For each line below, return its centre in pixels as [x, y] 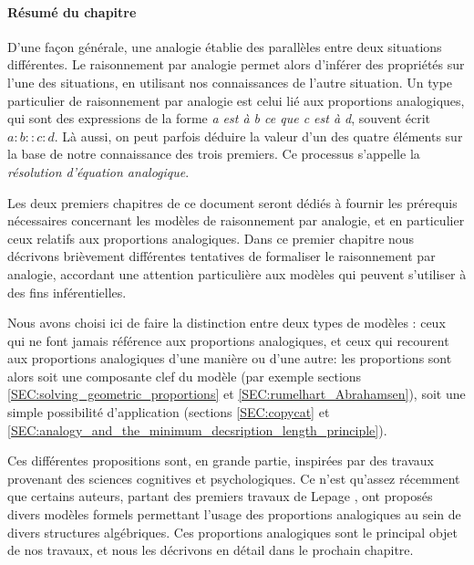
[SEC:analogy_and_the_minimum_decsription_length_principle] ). [197, 429]
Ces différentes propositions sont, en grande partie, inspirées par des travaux [221, 460]
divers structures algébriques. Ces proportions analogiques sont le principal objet [233, 532]
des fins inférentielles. [67, 292]
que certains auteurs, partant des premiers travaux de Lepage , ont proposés [220, 496]
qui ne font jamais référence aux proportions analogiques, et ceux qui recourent [228, 340]
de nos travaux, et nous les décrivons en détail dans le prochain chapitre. [211, 550]
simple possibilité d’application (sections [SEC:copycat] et [169, 412]
